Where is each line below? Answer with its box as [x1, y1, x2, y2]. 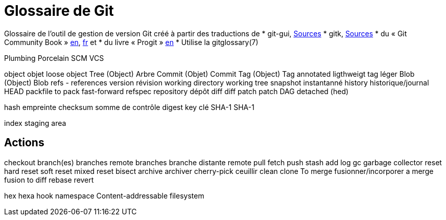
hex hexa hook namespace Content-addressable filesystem [4, 191, 204, 200]
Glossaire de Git [4, 2, 114, 19]
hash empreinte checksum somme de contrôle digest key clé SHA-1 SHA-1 [4, 102, 254, 112]
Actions [4, 136, 44, 149]
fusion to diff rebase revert [4, 175, 94, 184]
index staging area [4, 118, 66, 127]
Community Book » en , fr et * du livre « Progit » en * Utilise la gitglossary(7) [4, 37, 259, 47]
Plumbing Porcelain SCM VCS [4, 53, 104, 62]
